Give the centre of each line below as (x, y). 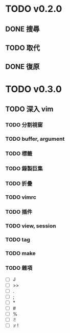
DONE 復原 (22, 67)
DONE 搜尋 (22, 29)
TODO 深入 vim (29, 109)
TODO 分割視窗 (24, 124)
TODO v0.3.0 (34, 89)
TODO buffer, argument (35, 139)
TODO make (20, 253)
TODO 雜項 (19, 268)
